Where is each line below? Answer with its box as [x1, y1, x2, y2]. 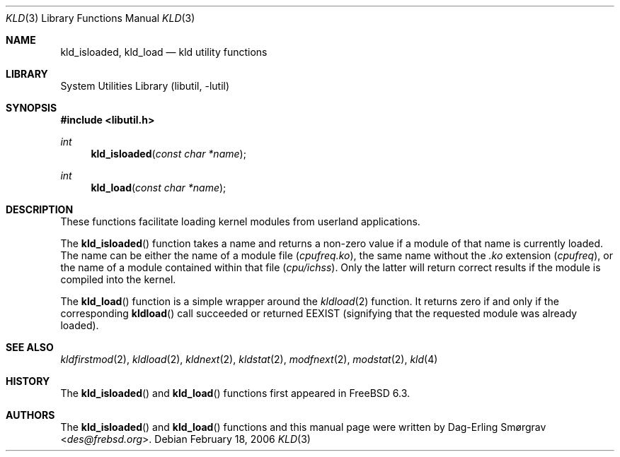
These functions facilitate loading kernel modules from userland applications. [60, 215, 420, 227]
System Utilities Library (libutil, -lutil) [60, 80, 230, 92]
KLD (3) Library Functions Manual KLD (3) [6, 12, 195, 24]
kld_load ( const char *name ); [91, 182, 226, 194]
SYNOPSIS [6, 102, 57, 114]
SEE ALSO [6, 341, 54, 353]
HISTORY [6, 375, 50, 387]
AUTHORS [6, 409, 55, 421]
